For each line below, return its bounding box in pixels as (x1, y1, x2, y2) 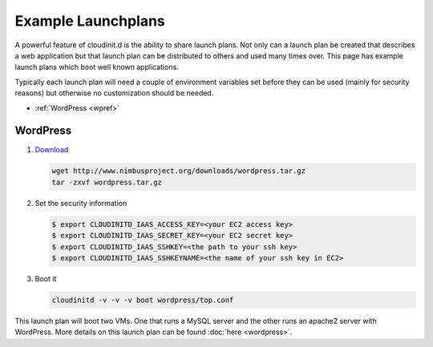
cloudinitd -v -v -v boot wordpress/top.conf (51, 295, 234, 305)
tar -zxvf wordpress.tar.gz (51, 177, 162, 187)
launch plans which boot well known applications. (14, 63, 180, 72)
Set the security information (34, 198, 127, 208)
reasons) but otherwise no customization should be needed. (14, 88, 214, 98)
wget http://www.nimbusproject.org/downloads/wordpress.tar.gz (51, 167, 306, 176)
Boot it (34, 273, 57, 284)
